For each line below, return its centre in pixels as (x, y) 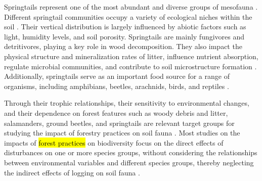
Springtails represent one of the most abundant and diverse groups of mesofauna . (131, 7)
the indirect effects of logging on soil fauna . (72, 172)
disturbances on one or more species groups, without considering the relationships (131, 152)
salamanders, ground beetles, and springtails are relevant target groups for (119, 123)
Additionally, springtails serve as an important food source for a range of (117, 76)
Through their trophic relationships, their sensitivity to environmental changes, (127, 103)
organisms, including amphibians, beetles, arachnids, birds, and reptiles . (117, 86)
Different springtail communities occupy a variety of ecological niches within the (128, 16)
